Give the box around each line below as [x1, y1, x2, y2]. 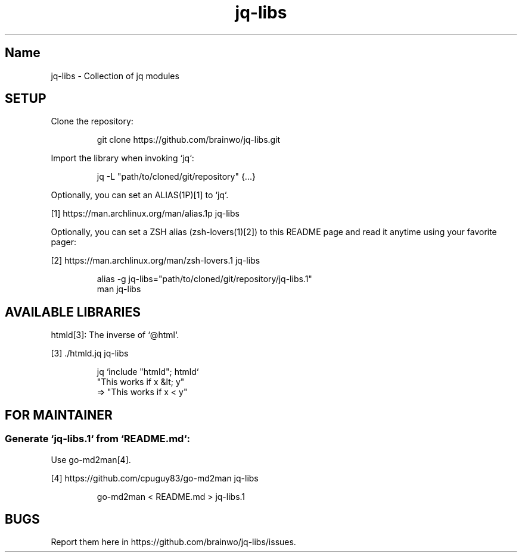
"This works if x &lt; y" [97, 377, 185, 387]
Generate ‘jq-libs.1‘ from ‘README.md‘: [5, 433, 190, 445]
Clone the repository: [51, 116, 133, 127]
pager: [51, 237, 77, 248]
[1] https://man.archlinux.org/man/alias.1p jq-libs [51, 208, 240, 219]
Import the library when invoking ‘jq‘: [51, 153, 194, 164]
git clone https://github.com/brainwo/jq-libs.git [97, 134, 281, 145]
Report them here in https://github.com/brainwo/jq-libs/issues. [51, 537, 296, 547]
